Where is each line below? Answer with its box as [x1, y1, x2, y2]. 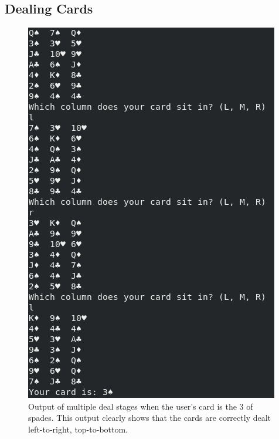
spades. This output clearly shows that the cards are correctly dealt [28, 411, 271, 424]
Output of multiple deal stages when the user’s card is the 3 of [28, 400, 253, 412]
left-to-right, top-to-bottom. [28, 423, 128, 435]
